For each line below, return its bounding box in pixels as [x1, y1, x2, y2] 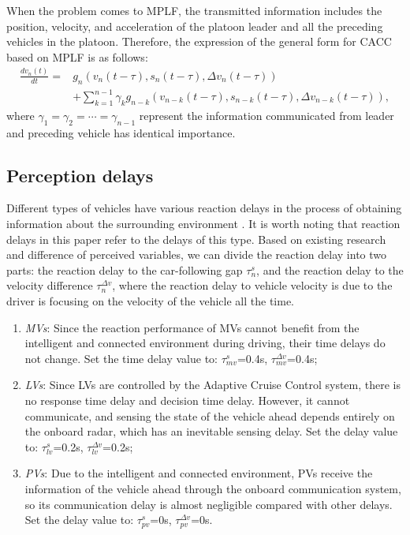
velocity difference [6, 277, 93, 294]
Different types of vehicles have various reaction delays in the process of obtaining [6, 200, 402, 216]
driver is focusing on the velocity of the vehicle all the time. [6, 293, 294, 309]
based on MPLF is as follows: [6, 48, 148, 65]
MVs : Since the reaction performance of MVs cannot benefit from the [24, 319, 360, 335]
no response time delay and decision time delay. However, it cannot [24, 391, 350, 408]
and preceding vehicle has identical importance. [6, 124, 236, 140]
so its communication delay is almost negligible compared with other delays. [24, 496, 393, 512]
